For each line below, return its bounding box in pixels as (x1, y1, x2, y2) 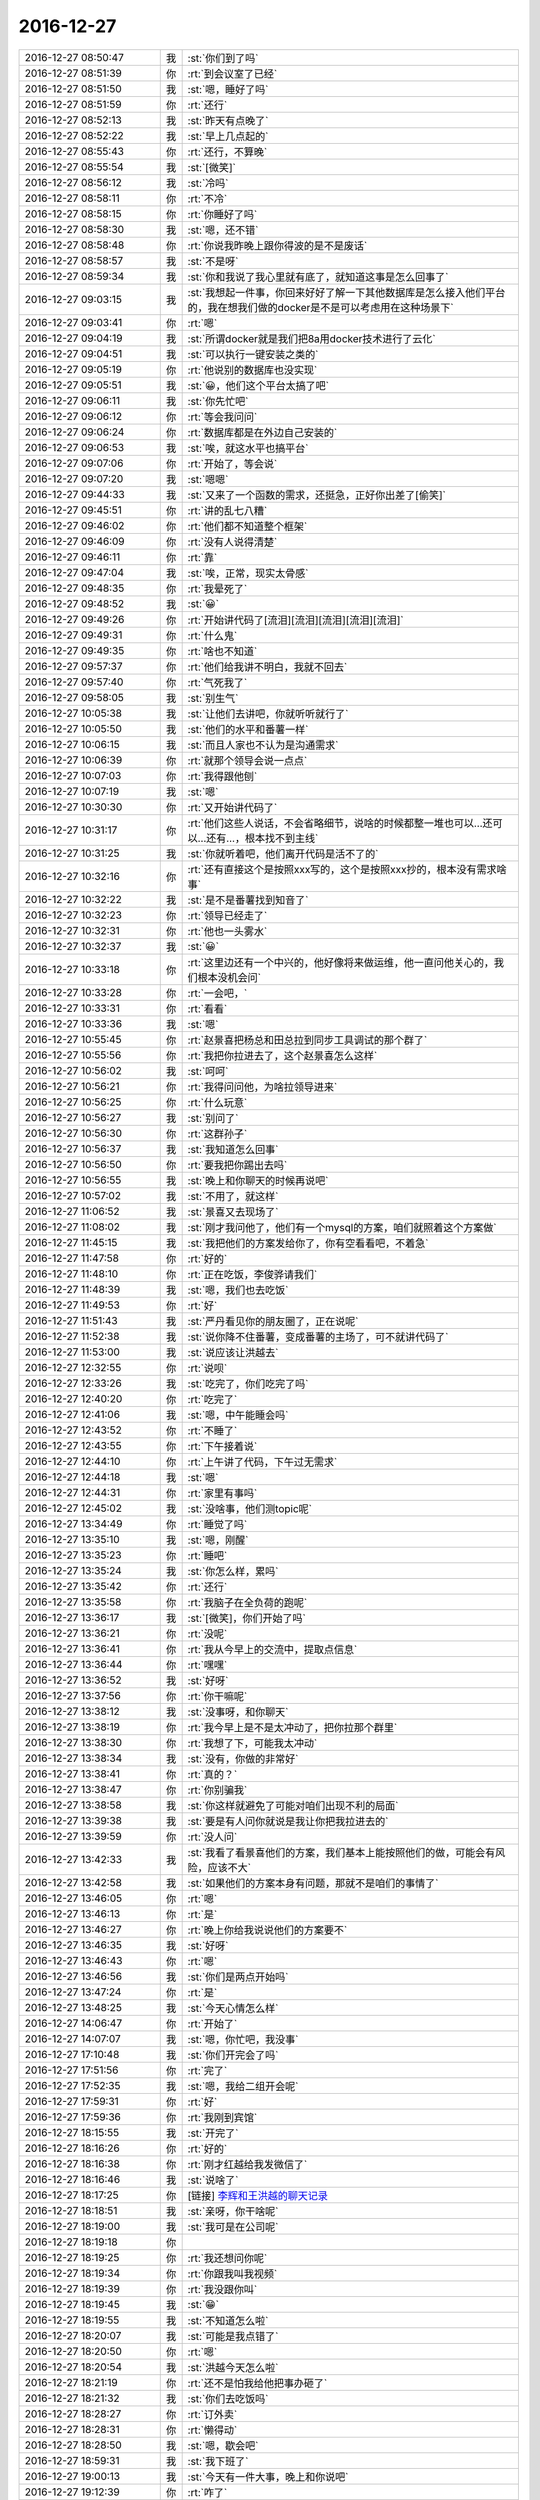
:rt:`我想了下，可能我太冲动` (187, 1736, 318, 1750)
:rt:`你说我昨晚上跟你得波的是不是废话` (187, 238, 368, 252)
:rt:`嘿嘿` (187, 1658, 228, 1672)
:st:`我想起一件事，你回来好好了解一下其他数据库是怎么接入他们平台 (187, 285, 506, 299)
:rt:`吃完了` (187, 1392, 238, 1406)
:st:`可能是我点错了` (187, 2329, 279, 2343)
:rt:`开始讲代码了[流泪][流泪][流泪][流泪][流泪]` (187, 613, 404, 627)
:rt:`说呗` (187, 1361, 228, 1375)
